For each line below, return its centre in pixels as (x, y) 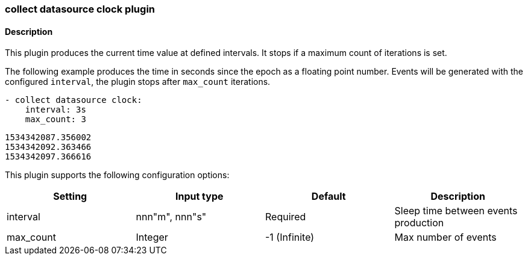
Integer (152, 237)
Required (286, 217)
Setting (70, 197)
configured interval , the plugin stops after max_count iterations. (138, 82)
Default (328, 197)
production (419, 223)
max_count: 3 (55, 119)
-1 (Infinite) (290, 237)
